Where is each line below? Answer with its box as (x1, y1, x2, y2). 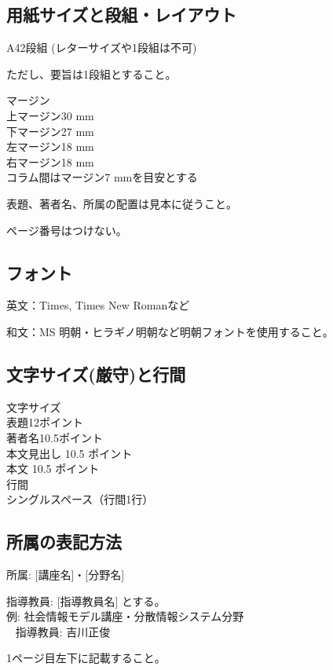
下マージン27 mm (6, 123, 94, 139)
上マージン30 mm (6, 107, 94, 123)
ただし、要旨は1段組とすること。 (6, 65, 177, 82)
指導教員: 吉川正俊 (15, 623, 111, 639)
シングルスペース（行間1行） (6, 491, 154, 507)
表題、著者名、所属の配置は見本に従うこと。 (6, 195, 237, 211)
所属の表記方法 (6, 529, 122, 554)
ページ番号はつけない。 (6, 222, 127, 238)
